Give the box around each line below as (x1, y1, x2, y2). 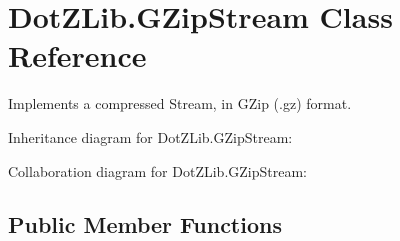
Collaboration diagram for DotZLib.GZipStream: (8, 160, 307, 181)
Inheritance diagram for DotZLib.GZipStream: (8, 126, 293, 147)
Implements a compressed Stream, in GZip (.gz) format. (8, 93, 352, 114)
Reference (8, 35, 147, 76)
